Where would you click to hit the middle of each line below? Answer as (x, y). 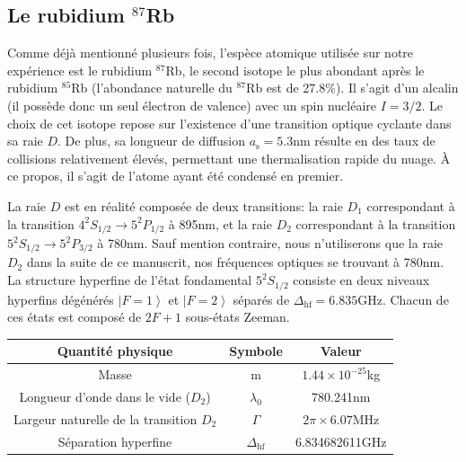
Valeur (341, 351)
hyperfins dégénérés (61, 299)
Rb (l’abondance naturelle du (152, 88)
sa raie (25, 141)
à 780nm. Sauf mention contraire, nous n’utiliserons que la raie (270, 243)
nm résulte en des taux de (364, 141)
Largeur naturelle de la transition (106, 418)
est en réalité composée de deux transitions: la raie (203, 205)
